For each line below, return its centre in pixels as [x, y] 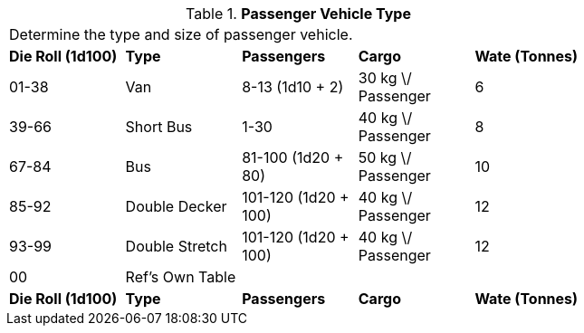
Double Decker [176, 206]
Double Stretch [176, 246]
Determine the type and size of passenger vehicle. [181, 34]
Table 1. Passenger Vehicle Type [298, 14]
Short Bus [159, 127]
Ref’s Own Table [181, 277]
